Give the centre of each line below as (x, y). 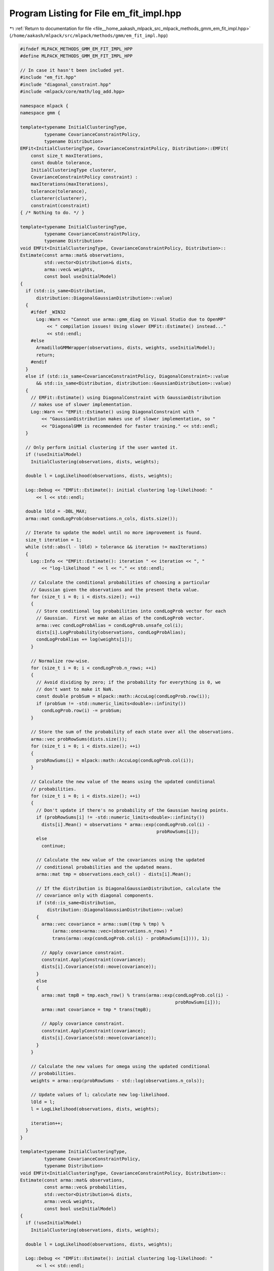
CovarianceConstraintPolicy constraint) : (84, 177)
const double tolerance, (62, 163)
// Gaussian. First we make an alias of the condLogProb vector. (121, 618)
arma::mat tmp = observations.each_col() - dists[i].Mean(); (114, 874)
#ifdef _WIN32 (48, 312)
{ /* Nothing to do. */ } (52, 213)
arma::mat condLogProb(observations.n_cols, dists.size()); (102, 518)
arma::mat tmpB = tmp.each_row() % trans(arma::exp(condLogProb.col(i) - (135, 995)
